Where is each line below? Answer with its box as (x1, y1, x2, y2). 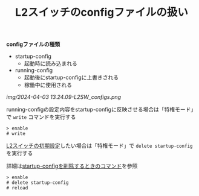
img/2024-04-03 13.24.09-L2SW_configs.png (6, 93, 122, 101)
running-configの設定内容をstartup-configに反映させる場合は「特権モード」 (6, 106, 197, 113)
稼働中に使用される (24, 81, 73, 89)
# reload (6, 185, 28, 191)
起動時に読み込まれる (24, 60, 77, 67)
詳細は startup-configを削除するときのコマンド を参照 (6, 162, 138, 169)
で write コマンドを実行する (6, 113, 76, 121)
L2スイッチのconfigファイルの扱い (15, 5, 189, 19)
